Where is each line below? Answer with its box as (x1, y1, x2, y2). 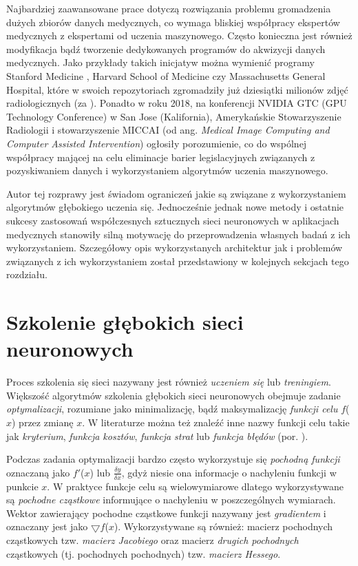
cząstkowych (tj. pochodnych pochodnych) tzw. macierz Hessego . (6, 546, 281, 560)
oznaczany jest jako (6, 519, 88, 534)
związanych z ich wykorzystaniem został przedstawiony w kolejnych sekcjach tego (6, 253, 349, 268)
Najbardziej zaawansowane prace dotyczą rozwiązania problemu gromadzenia (6, 1, 331, 15)
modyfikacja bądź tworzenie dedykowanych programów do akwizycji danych (6, 41, 326, 56)
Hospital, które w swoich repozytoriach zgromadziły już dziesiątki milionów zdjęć (6, 82, 348, 96)
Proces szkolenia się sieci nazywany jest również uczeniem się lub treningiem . (6, 375, 331, 389)
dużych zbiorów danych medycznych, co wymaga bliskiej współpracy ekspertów (6, 14, 340, 29)
